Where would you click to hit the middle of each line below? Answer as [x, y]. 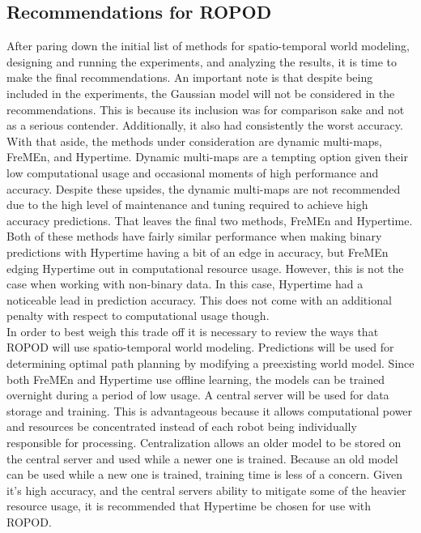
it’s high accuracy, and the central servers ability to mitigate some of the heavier [206, 490]
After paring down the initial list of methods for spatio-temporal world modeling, [208, 46]
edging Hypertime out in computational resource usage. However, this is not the [205, 268]
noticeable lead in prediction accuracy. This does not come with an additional [199, 299]
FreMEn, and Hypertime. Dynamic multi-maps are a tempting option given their [207, 157]
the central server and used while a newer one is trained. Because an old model [202, 458]
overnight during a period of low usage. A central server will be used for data [198, 395]
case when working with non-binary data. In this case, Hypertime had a [185, 284]
